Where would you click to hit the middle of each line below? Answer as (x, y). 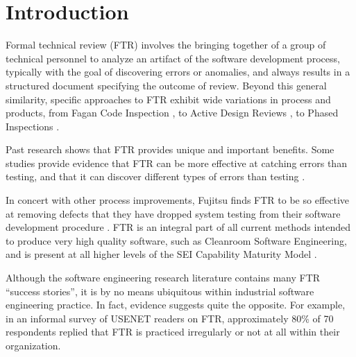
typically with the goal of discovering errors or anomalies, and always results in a (178, 72)
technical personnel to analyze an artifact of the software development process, (173, 58)
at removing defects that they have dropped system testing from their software (173, 213)
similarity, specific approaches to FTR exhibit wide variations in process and (168, 99)
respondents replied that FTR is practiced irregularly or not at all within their (173, 332)
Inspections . (33, 126)
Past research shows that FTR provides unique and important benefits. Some (170, 149)
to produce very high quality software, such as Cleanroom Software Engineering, (176, 240)
